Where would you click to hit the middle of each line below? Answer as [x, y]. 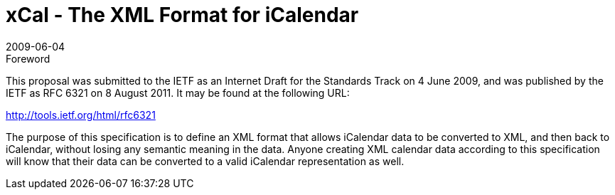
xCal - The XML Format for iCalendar [182, 15]
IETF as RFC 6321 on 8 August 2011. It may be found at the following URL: [178, 93]
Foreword [28, 58]
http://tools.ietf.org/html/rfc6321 [81, 115]
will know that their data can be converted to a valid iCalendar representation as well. [205, 161]
